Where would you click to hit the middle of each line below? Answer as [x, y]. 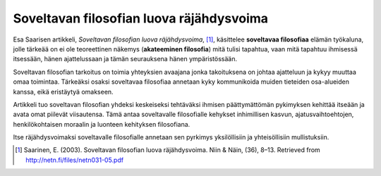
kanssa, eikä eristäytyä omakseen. [63, 92]
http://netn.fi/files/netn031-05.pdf [74, 160]
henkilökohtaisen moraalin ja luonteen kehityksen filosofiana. [102, 124]
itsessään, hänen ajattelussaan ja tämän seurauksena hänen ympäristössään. [125, 59]
